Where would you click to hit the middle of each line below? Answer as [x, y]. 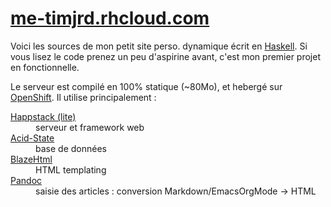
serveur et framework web [90, 127]
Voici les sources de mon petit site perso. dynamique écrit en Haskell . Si [159, 46]
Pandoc [26, 180]
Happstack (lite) [43, 116]
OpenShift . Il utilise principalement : [83, 97]
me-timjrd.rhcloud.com [110, 18]
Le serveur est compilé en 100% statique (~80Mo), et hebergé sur [146, 86]
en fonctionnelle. [45, 67]
